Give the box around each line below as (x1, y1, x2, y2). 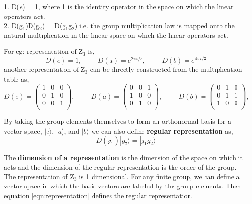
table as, (4, 73, 29, 84)
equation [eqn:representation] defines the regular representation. (4, 190, 193, 200)
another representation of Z (4, 64, 85, 74)
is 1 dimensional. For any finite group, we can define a (79, 171, 240, 181)
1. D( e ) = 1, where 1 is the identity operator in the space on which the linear (4, 1, 234, 11)
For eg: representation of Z (4, 46, 83, 56)
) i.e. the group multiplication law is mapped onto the (74, 20, 235, 31)
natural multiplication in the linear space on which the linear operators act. (4, 30, 228, 40)
